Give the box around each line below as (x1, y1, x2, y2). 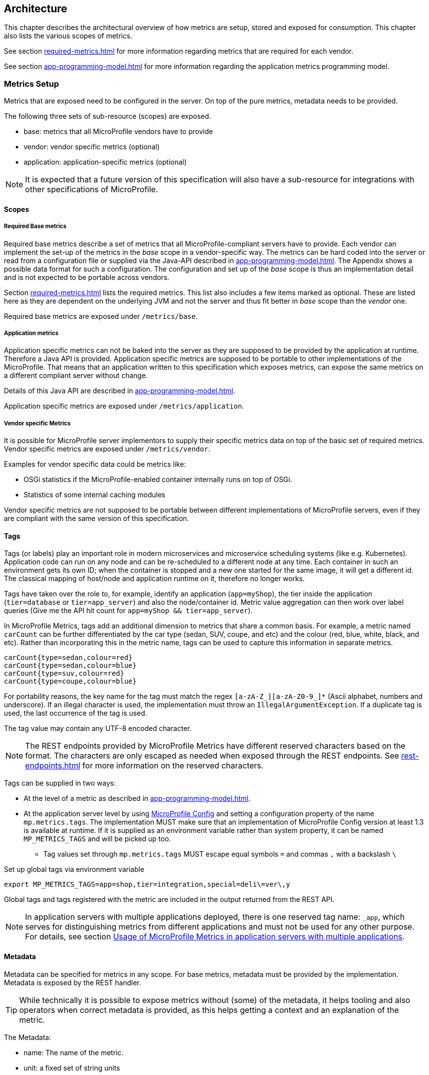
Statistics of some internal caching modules (24, 490, 165, 499)
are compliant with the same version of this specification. (4, 514, 189, 523)
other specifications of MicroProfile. (25, 184, 158, 195)
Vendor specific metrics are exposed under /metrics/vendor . (4, 445, 211, 453)
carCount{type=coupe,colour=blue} (4, 677, 137, 686)
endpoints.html (25, 761, 81, 771)
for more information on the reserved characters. (82, 761, 264, 771)
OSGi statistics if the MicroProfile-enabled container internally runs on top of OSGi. (24, 475, 292, 484)
